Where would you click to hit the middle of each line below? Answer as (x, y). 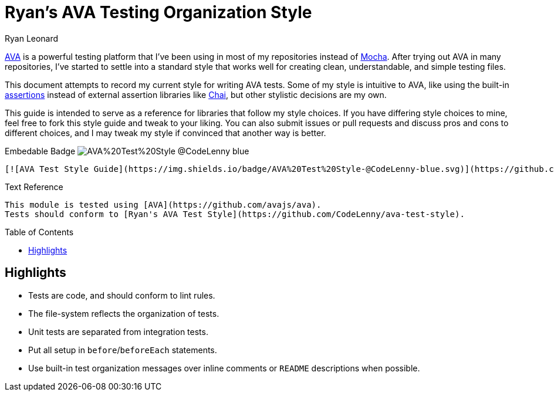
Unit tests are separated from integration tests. (118, 331)
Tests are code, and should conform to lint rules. (122, 295)
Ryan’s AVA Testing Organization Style (158, 12)
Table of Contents (39, 232)
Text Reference (34, 187)
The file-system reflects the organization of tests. (124, 313)
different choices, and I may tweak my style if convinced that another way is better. (165, 133)
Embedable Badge (40, 151)
